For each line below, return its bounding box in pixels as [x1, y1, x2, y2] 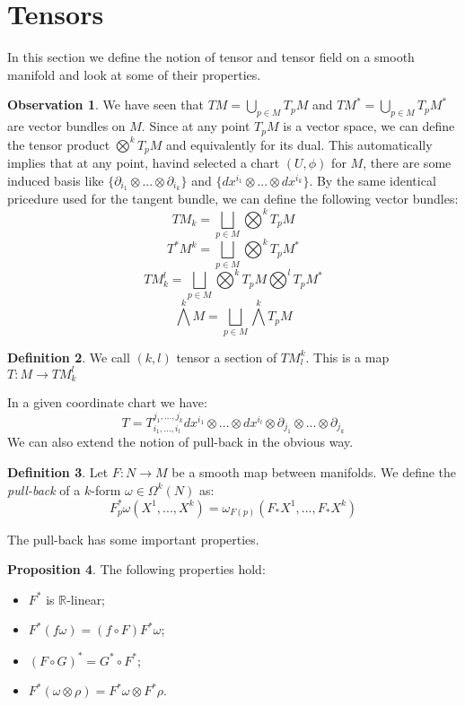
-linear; [66, 589, 106, 608]
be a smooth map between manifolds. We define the [171, 463, 457, 481]
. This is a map [305, 347, 390, 366]
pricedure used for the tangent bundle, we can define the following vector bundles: [7, 189, 459, 208]
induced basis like [7, 170, 104, 189]
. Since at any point [141, 117, 250, 135]
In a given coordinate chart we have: [7, 393, 207, 412]
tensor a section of [176, 347, 277, 366]
